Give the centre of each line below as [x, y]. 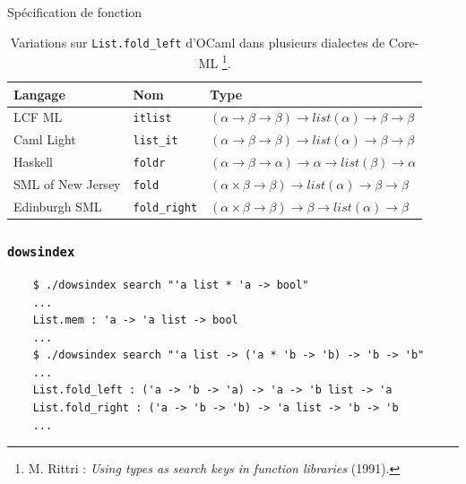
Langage [39, 94]
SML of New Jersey [67, 184]
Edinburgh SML [58, 206]
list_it [155, 141]
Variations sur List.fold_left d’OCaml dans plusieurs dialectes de [198, 42]
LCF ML [38, 117]
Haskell [34, 162]
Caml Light [45, 139]
